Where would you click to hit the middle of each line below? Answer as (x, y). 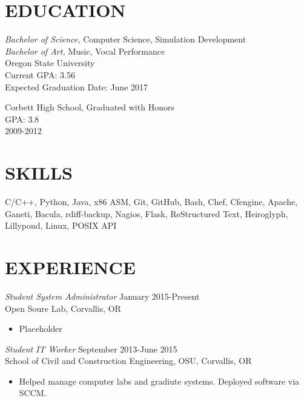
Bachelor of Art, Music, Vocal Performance (85, 51)
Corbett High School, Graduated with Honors (90, 107)
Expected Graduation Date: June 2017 (77, 86)
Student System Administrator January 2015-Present (102, 296)
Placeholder (41, 329)
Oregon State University (50, 63)
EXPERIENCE (70, 267)
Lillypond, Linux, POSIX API (61, 225)
